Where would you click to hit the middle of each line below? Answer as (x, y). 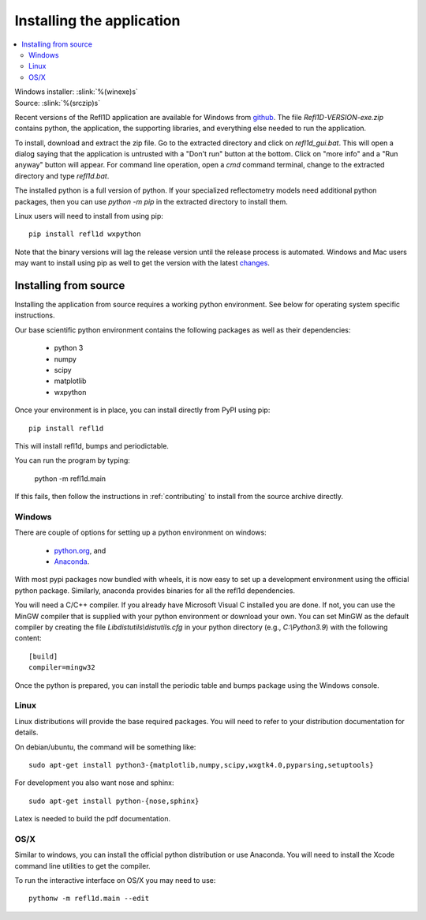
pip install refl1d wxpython (85, 234)
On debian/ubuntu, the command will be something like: (105, 747)
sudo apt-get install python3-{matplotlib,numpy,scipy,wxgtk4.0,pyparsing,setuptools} (201, 765)
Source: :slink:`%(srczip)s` (58, 103)
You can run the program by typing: (72, 460)
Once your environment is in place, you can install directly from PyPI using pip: (142, 410)
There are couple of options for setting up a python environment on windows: (141, 532)
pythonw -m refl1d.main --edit (89, 899)
